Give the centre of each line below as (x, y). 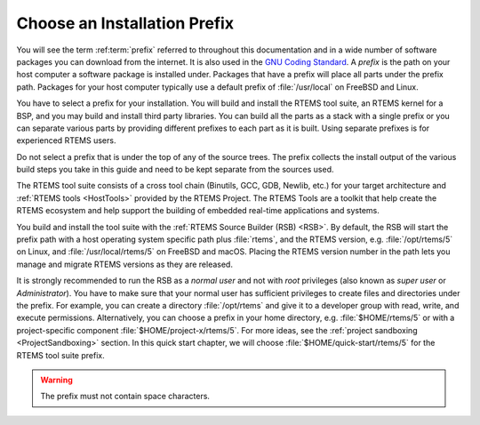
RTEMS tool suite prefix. (61, 355)
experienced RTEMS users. (66, 140)
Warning (56, 380)
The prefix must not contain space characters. (125, 397)
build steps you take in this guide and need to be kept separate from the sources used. (175, 170)
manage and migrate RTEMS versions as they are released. (124, 264)
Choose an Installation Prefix (125, 23)
